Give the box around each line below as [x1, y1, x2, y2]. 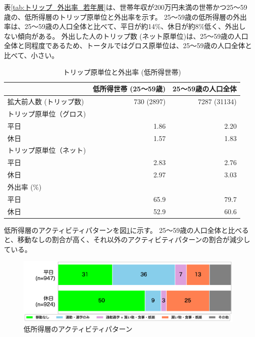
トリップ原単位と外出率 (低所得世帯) [63, 66, 181, 77]
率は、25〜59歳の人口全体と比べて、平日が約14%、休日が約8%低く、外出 [4, 21, 239, 31]
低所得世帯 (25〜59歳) [93, 84, 166, 94]
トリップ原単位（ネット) [7, 145, 86, 155]
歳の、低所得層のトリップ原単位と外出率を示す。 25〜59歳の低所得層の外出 [4, 11, 247, 22]
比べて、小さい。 [4, 50, 59, 60]
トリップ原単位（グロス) [7, 108, 86, 118]
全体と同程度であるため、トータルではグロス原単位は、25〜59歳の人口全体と [4, 40, 252, 51]
